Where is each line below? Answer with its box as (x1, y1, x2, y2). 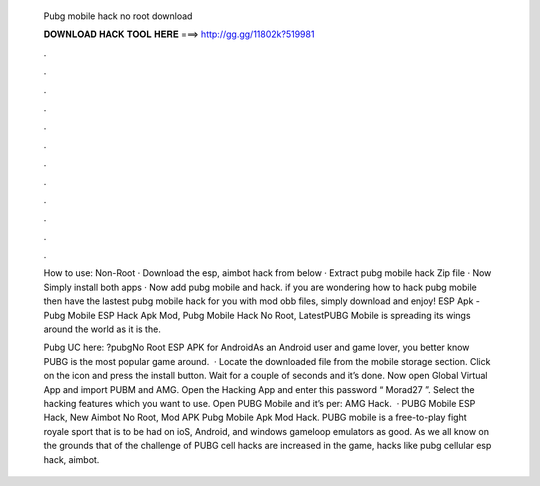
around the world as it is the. (43, 323, 162, 335)
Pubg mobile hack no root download (43, 10, 193, 22)
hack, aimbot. (43, 453, 100, 465)
